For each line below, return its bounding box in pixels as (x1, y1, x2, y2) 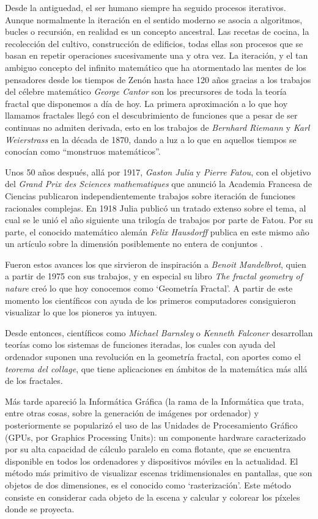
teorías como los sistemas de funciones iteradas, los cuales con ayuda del (5, 338, 276, 351)
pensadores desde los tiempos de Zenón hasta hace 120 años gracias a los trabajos (5, 73, 311, 86)
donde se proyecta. (5, 502, 75, 515)
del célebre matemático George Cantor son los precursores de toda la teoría (5, 85, 287, 98)
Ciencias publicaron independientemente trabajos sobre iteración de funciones (5, 189, 295, 202)
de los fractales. (5, 374, 63, 387)
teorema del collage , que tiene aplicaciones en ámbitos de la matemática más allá (5, 362, 308, 375)
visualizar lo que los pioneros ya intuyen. (5, 306, 157, 318)
